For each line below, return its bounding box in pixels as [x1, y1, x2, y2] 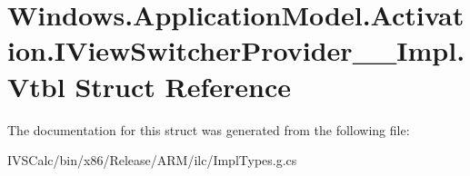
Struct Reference [75, 67, 292, 104]
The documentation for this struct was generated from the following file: [7, 120, 410, 139]
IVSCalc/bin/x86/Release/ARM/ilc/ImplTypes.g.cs [7, 151, 297, 170]
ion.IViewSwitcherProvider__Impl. [7, 32, 465, 69]
